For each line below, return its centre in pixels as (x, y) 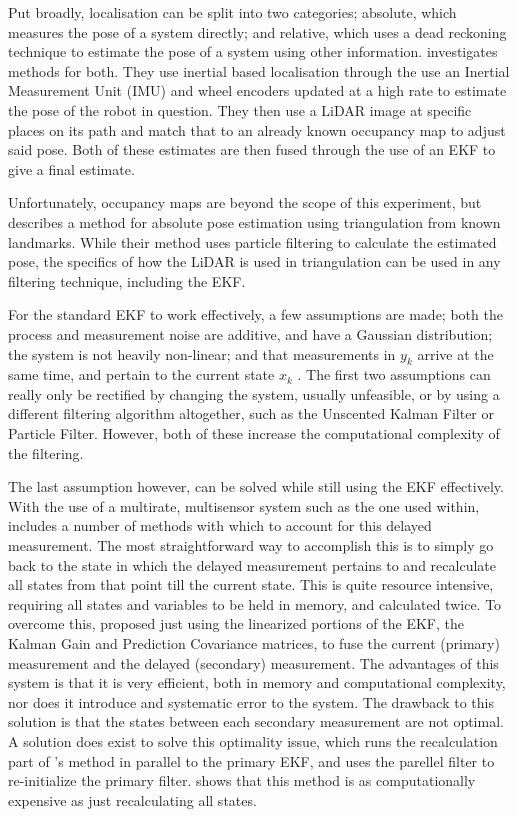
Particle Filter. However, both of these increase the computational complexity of (254, 433)
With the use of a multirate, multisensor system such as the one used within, (244, 505)
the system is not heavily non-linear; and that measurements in (202, 353)
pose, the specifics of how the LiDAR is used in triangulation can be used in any (254, 261)
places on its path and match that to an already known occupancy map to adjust (257, 129)
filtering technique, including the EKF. (127, 280)
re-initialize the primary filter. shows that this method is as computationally (242, 780)
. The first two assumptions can (394, 374)
